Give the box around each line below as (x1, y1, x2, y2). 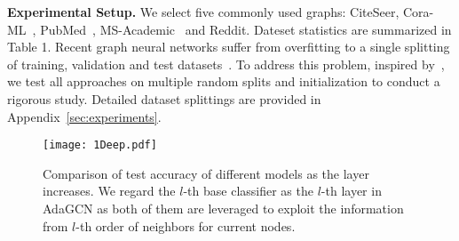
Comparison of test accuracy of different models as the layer (43, 164, 369, 182)
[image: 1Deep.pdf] (43, 139, 157, 152)
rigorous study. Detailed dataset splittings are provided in (7, 89, 321, 108)
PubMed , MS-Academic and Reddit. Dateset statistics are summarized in (40, 20, 452, 38)
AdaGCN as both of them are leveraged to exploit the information (43, 199, 404, 217)
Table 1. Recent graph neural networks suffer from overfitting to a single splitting (7, 37, 450, 56)
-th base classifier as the (183, 181, 313, 200)
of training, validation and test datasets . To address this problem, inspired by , (7, 54, 445, 73)
